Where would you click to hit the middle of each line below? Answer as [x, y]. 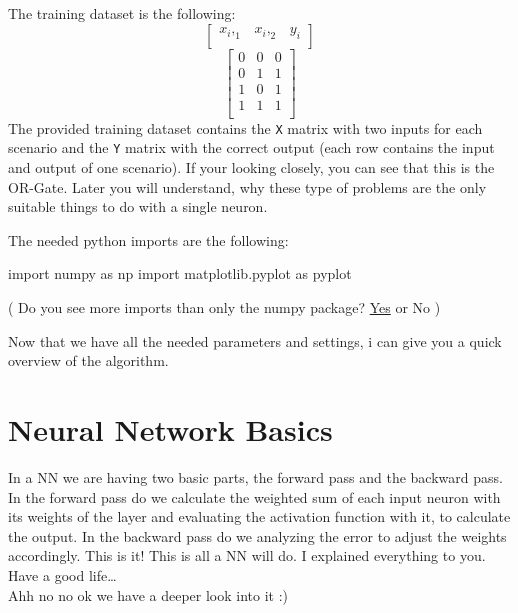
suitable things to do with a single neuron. [138, 206]
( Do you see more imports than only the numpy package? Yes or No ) [224, 307]
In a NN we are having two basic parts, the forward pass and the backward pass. [255, 476]
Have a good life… [62, 574]
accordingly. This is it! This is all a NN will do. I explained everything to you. [247, 555]
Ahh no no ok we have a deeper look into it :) [148, 594]
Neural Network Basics [170, 429]
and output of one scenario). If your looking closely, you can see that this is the [251, 167]
